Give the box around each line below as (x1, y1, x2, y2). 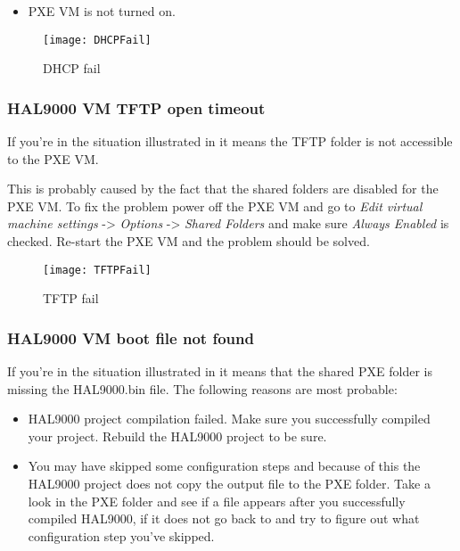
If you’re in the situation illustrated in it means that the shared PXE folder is (7, 362, 432, 381)
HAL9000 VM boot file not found (7, 326, 254, 349)
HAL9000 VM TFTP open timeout (7, 96, 266, 119)
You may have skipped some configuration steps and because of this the (28, 456, 421, 475)
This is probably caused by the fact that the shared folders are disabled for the (7, 179, 439, 198)
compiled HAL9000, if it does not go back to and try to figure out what (28, 509, 420, 528)
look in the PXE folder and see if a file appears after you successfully (28, 491, 406, 510)
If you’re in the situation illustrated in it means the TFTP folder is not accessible (7, 132, 453, 151)
